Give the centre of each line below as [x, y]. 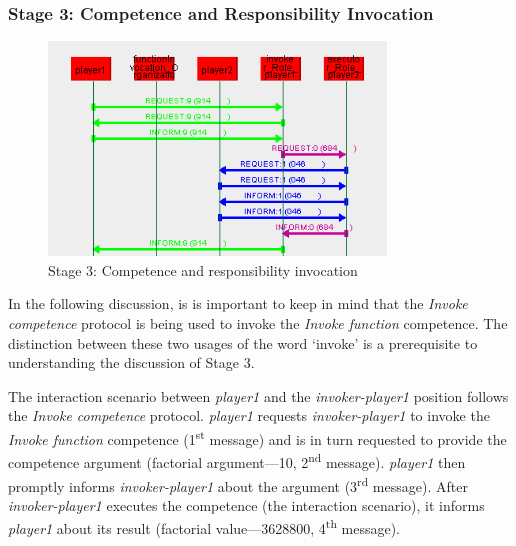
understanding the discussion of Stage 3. [131, 362]
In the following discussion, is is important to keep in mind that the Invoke [238, 303]
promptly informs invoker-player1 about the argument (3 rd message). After [238, 484]
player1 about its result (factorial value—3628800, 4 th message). [204, 527]
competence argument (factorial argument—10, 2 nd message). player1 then [237, 460]
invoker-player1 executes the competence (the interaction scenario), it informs [246, 504]
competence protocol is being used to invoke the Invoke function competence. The [258, 323]
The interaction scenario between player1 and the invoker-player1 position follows [258, 395]
